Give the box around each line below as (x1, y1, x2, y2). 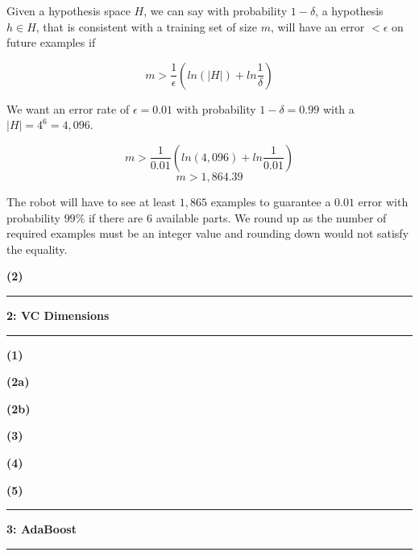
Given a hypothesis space (6, 2, 131, 19)
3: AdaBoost (6, 521, 77, 537)
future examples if (6, 34, 96, 51)
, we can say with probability (143, 2, 288, 19)
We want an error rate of (6, 100, 130, 117)
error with (358, 193, 409, 210)
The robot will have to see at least (6, 193, 176, 210)
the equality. (6, 240, 68, 257)
